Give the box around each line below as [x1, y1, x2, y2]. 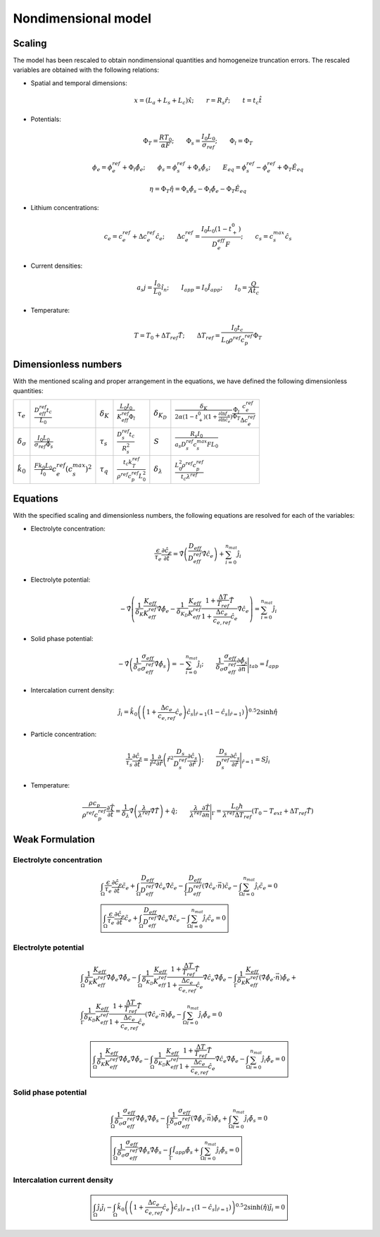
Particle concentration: [30, 730, 97, 739]
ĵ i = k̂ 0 [118, 708, 138, 718]
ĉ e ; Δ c [155, 232, 186, 242]
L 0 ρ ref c [221, 335, 246, 345]
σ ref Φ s [34, 440, 53, 449]
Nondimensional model [13, 11, 151, 26]
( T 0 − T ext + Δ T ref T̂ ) [251, 807, 314, 816]
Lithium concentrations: [30, 204, 99, 211]
